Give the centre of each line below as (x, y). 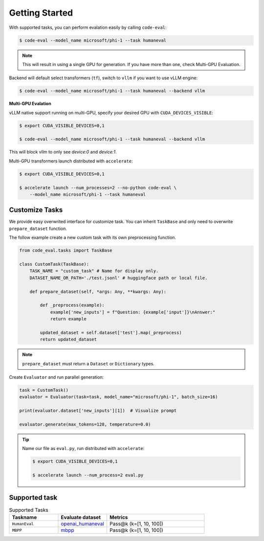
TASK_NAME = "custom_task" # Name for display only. (94, 271)
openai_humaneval (83, 524)
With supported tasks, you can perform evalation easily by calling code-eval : (88, 27)
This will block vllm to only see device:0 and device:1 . (63, 152)
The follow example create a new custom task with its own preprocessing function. (92, 238)
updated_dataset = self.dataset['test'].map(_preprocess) (111, 332)
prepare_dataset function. (38, 228)
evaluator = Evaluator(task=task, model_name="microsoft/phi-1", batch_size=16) (119, 397)
